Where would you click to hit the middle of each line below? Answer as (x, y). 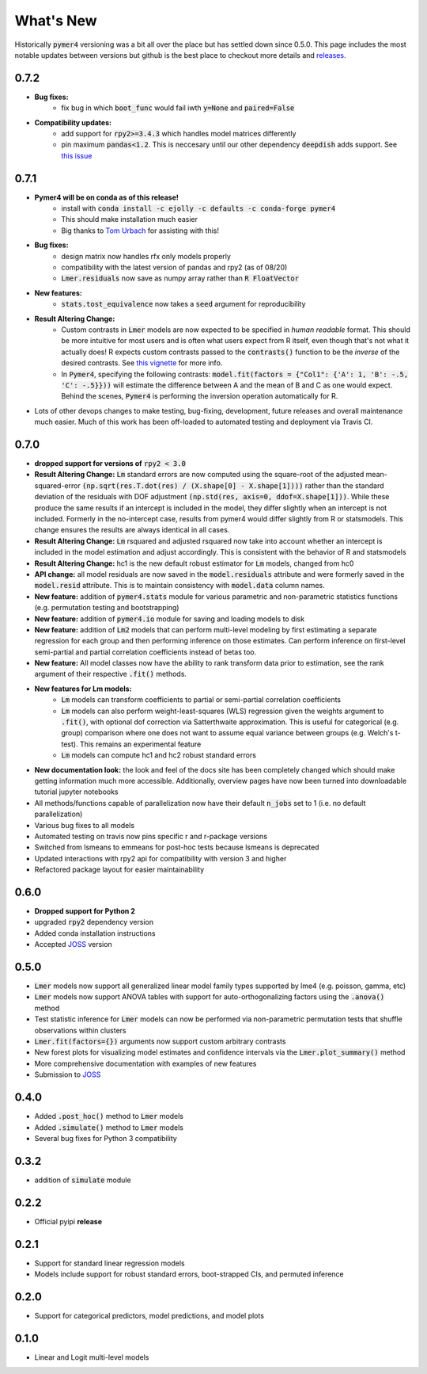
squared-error (57, 485)
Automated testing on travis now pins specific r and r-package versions (151, 836)
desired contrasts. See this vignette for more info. (142, 363)
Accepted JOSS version (73, 945)
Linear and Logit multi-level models (92, 1357)
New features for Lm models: (83, 689)
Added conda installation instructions (95, 933)
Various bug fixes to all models (84, 825)
